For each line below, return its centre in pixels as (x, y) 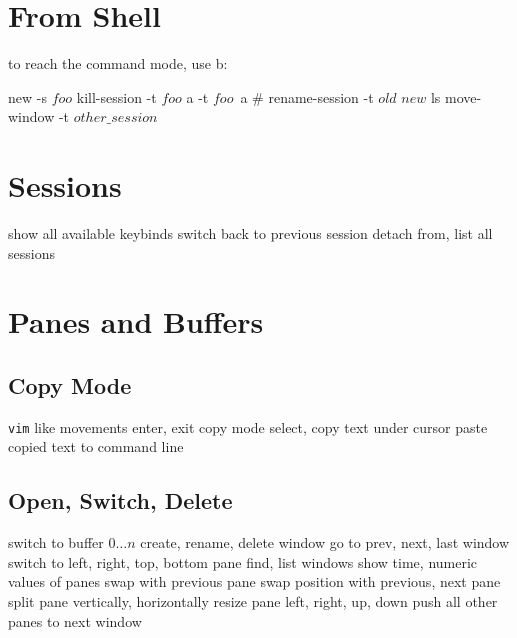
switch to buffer (56, 542)
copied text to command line (96, 446)
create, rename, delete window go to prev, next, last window (325, 542)
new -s (27, 96)
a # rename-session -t (307, 96)
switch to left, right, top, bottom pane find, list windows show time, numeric (243, 561)
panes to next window (75, 620)
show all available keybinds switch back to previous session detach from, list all (250, 233)
